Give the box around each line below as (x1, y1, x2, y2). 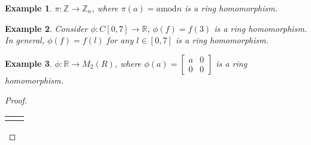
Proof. (5, 94, 27, 106)
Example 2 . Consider (5, 22, 88, 34)
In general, (5, 34, 45, 46)
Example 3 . (5, 57, 52, 69)
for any (106, 34, 134, 46)
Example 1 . (5, 2, 52, 14)
